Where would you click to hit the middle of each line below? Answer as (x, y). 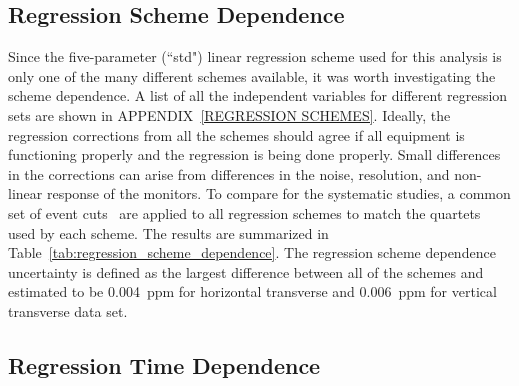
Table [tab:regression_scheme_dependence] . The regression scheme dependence (252, 252)
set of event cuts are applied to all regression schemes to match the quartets (244, 212)
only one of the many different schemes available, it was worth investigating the (252, 75)
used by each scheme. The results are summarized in (168, 232)
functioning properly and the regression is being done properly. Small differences (254, 154)
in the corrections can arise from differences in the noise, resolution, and (229, 173)
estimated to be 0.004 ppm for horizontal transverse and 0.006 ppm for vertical (252, 291)
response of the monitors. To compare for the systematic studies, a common (278, 193)
